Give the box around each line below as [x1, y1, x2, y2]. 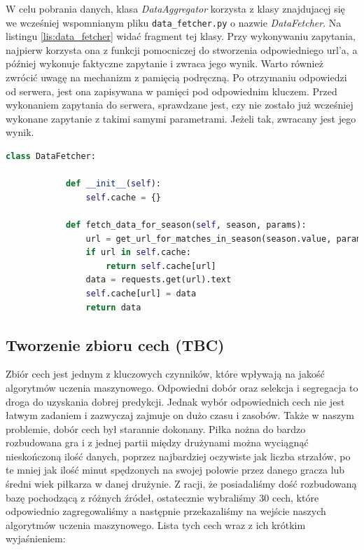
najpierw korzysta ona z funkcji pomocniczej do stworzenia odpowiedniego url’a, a [6, 42, 358, 57]
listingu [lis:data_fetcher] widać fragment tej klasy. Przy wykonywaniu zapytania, [6, 29, 356, 43]
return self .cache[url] [106, 261, 216, 271]
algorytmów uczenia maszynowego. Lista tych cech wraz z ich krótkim [6, 517, 306, 532]
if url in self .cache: [85, 247, 191, 258]
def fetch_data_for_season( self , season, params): [65, 219, 307, 230]
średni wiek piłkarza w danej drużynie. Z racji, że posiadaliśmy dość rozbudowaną [6, 476, 357, 491]
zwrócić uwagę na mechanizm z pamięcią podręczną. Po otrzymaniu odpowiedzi [6, 70, 347, 85]
